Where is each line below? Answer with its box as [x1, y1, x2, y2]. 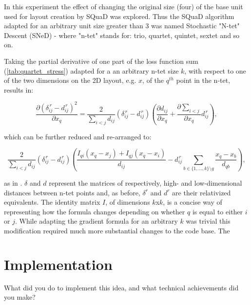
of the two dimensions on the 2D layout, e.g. [4, 75, 136, 85]
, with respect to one [184, 65, 246, 76]
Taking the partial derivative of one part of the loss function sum [4, 56, 198, 66]
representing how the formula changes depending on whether [4, 206, 185, 216]
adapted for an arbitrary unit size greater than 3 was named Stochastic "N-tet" [4, 20, 240, 31]
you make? [4, 292, 36, 302]
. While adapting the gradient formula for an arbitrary [15, 216, 178, 226]
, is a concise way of [163, 197, 222, 207]
